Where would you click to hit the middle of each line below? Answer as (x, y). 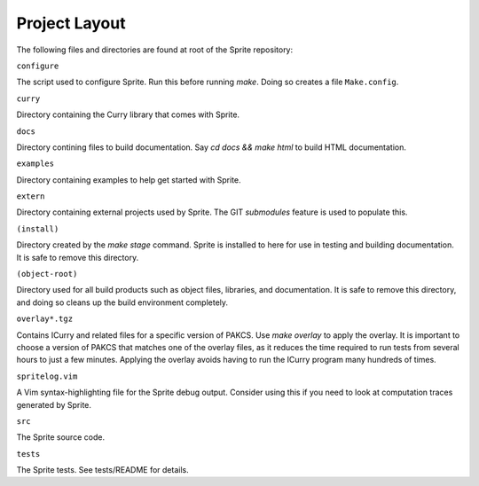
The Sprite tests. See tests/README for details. (103, 470)
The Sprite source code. (61, 437)
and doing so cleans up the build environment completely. (122, 302)
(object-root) (47, 274)
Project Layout (71, 23)
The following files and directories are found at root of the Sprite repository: (155, 50)
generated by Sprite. (54, 404)
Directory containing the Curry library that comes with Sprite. (128, 114)
